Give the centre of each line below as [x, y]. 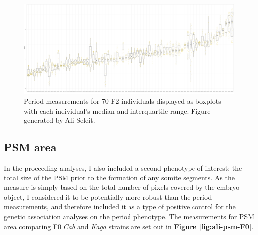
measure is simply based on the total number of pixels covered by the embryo [122, 187]
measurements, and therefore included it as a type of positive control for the [120, 206]
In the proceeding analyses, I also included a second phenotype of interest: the [123, 167]
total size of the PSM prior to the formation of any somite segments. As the [119, 177]
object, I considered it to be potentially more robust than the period [108, 197]
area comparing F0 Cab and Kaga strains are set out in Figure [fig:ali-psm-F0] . [129, 226]
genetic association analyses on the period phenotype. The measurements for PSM [129, 216]
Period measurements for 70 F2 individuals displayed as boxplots [123, 100]
